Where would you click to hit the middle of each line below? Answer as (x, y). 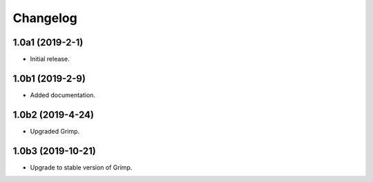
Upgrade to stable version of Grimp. (81, 167)
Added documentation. (63, 95)
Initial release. (50, 59)
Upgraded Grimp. (55, 131)
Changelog (45, 18)
